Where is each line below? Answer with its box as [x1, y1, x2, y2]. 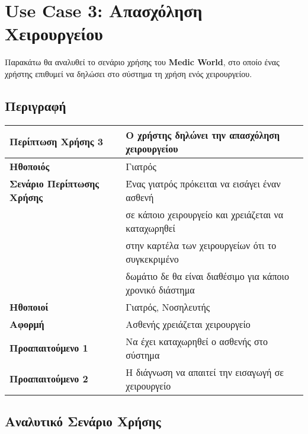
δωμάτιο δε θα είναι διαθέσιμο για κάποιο [126, 269, 289, 283]
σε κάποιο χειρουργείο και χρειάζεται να [126, 207, 284, 221]
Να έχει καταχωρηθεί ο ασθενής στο [126, 334, 268, 348]
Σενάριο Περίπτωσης [9, 176, 99, 190]
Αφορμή [9, 317, 44, 331]
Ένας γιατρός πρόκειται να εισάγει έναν [126, 176, 281, 190]
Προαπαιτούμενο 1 [9, 341, 88, 355]
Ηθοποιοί [9, 299, 49, 314]
